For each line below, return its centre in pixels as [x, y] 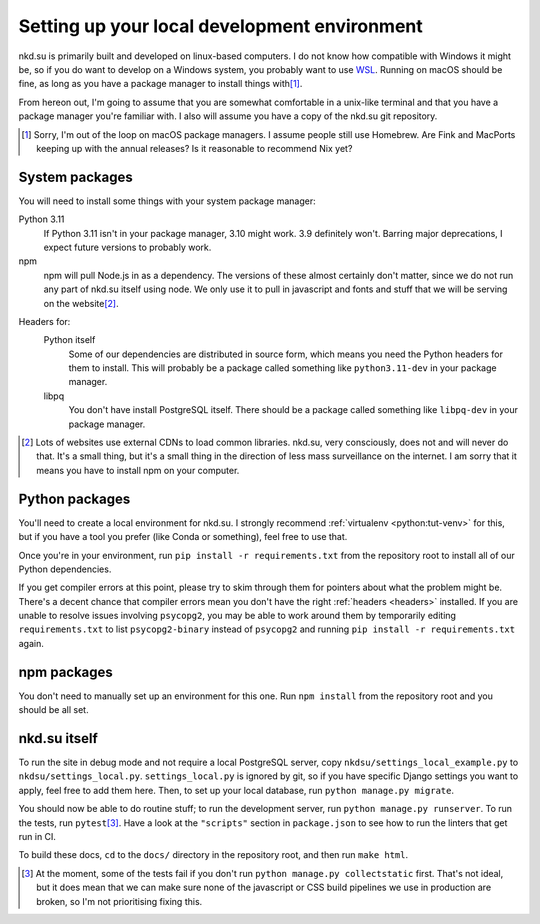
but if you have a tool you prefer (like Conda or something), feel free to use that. [183, 537]
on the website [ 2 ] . [81, 303]
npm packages [66, 671]
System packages [76, 176]
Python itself [69, 340]
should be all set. [53, 710]
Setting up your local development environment [221, 26]
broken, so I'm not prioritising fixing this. [119, 901]
